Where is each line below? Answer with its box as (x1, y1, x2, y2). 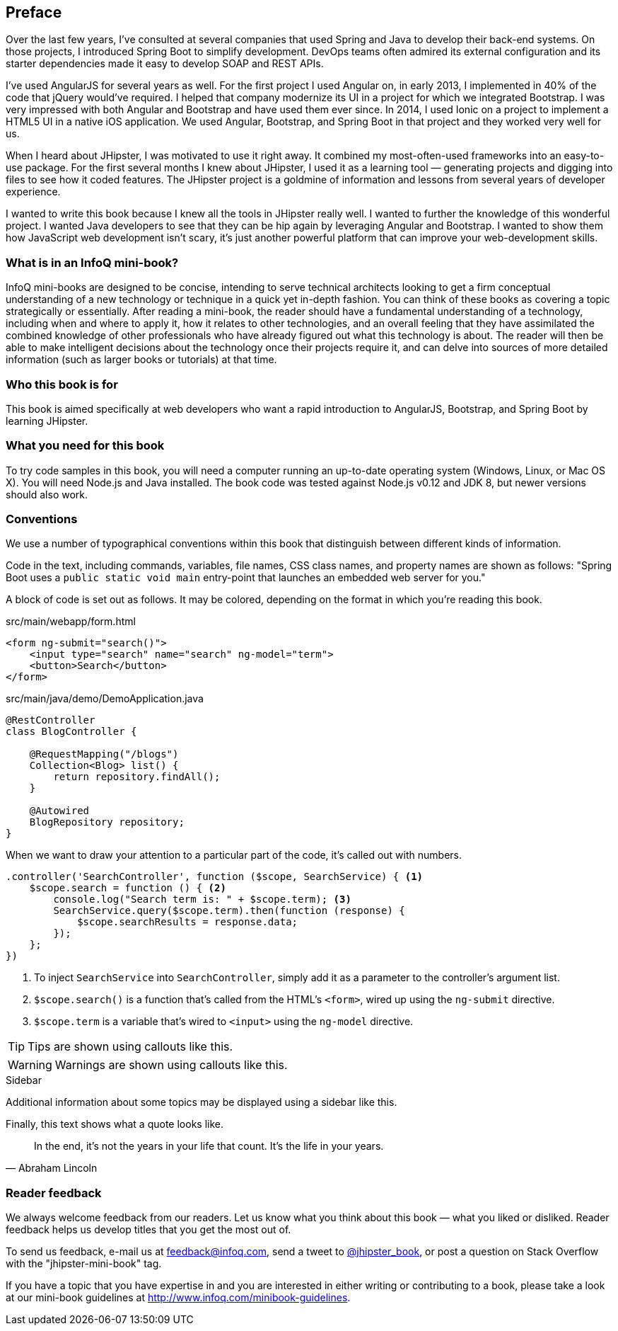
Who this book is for (6, 377, 118, 392)
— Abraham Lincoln (6, 1162, 98, 1175)
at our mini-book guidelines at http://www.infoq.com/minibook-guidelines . (6, 1291, 351, 1304)
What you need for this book (6, 438, 165, 453)
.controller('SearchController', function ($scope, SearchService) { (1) (6, 871, 424, 883)
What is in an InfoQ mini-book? (6, 255, 179, 270)
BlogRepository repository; (29, 816, 185, 828)
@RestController (6, 714, 95, 726)
